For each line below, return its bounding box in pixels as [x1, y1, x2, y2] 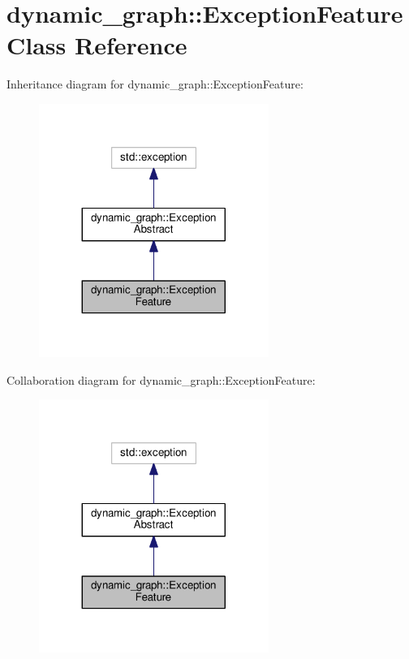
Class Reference [6, 28, 187, 62]
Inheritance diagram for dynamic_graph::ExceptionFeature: [6, 75, 304, 93]
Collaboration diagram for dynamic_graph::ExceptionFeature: [6, 371, 316, 388]
